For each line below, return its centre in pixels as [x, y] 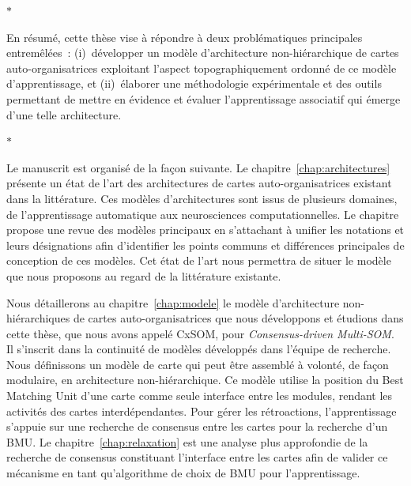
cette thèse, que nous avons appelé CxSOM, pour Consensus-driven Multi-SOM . [200, 333]
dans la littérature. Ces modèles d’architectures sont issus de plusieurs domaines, [202, 198]
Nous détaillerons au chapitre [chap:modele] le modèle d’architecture [173, 302]
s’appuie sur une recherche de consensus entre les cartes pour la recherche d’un [197, 426]
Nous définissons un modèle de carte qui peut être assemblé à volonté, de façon [198, 364]
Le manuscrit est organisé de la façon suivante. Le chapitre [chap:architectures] [198, 167]
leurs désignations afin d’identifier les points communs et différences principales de [205, 245]
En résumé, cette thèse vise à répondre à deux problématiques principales [185, 37]
